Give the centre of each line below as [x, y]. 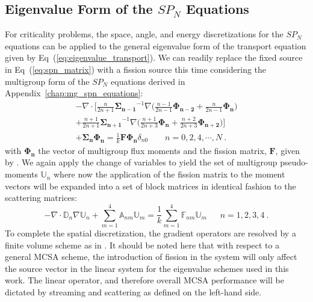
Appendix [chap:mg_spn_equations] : [74, 93]
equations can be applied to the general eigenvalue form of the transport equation [156, 45]
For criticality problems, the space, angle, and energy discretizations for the [144, 34]
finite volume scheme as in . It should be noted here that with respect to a [142, 245]
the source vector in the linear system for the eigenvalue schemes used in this [147, 268]
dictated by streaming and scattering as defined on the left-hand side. [133, 291]
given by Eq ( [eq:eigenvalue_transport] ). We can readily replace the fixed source [154, 57]
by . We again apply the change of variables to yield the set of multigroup [141, 162]
